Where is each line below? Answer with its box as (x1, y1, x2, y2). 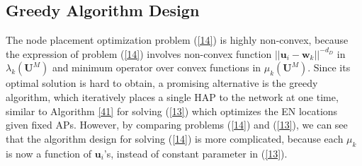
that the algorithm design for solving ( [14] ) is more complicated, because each (6, 131, 344, 146)
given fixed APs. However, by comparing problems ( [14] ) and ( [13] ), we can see (6, 117, 348, 132)
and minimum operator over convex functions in (52, 60, 261, 75)
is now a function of (6, 146, 92, 160)
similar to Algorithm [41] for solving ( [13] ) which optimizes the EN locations (6, 103, 338, 118)
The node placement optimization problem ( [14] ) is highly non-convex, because (6, 32, 349, 47)
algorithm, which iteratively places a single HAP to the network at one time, (6, 89, 339, 104)
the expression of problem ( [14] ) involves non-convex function (6, 46, 272, 61)
